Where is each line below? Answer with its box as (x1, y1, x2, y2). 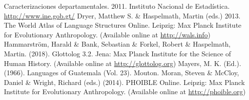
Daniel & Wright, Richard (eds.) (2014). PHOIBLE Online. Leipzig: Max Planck (4, 77, 245, 87)
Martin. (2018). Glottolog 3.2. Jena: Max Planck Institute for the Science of (4, 48, 231, 58)
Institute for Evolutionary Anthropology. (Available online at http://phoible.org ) (4, 86, 246, 97)
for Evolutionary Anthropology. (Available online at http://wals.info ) (4, 29, 210, 39)
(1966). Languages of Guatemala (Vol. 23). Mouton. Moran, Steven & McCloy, (4, 67, 239, 78)
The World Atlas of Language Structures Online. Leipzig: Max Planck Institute (4, 20, 242, 30)
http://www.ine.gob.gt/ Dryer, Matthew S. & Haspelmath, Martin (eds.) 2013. (4, 10, 241, 20)
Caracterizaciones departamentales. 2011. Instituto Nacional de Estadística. (4, 1, 230, 11)
